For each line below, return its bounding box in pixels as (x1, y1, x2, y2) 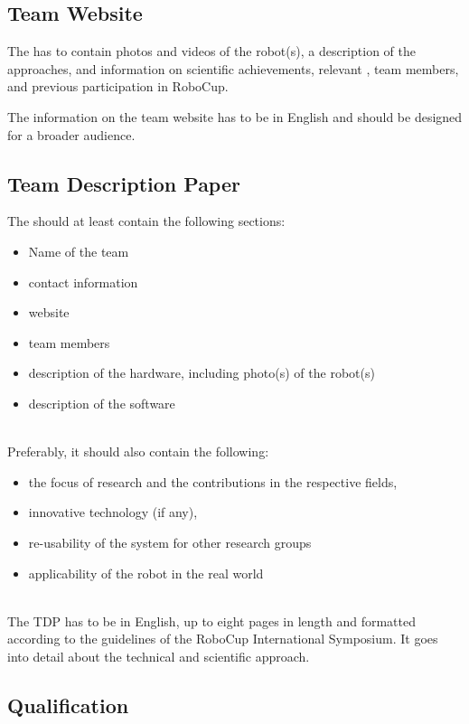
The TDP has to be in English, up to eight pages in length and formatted (7, 611, 416, 630)
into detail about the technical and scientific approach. (7, 646, 310, 665)
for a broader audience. (7, 125, 136, 144)
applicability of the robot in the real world (28, 563, 264, 582)
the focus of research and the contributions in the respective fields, (28, 472, 398, 491)
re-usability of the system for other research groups (28, 532, 312, 551)
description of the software (28, 393, 175, 412)
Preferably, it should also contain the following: (7, 442, 269, 461)
